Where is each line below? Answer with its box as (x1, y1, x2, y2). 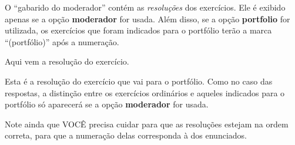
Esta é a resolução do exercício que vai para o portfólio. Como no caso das (5, 75, 273, 87)
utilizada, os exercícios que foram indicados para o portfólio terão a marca (5, 24, 272, 36)
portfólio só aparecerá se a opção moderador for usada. (5, 98, 209, 110)
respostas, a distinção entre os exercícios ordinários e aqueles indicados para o (5, 86, 285, 99)
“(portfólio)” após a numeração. (5, 35, 119, 48)
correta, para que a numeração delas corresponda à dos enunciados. (5, 129, 247, 141)
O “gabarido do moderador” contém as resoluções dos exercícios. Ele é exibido (5, 1, 286, 13)
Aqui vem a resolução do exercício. (5, 55, 129, 68)
